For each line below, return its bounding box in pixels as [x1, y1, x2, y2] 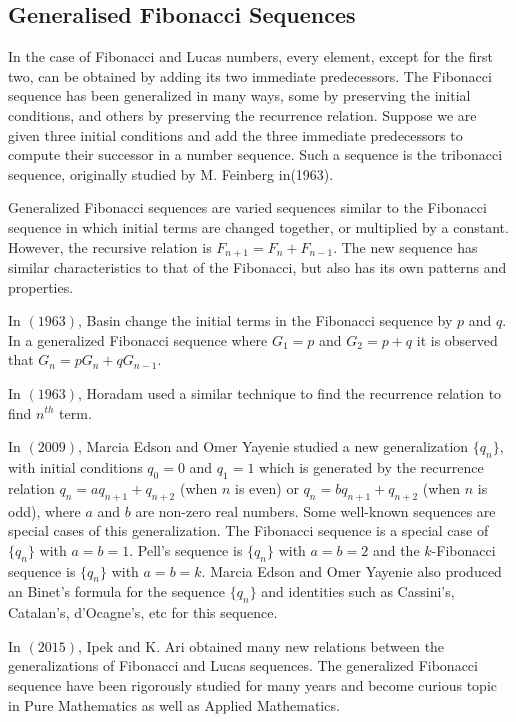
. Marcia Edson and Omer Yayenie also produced [201, 560, 502, 581]
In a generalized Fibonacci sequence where [8, 329, 268, 350]
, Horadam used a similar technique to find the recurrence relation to [77, 382, 502, 403]
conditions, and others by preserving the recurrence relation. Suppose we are [8, 104, 477, 125]
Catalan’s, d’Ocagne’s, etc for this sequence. [8, 602, 278, 623]
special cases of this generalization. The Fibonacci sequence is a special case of [8, 520, 489, 541]
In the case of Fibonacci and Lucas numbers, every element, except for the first [8, 46, 493, 67]
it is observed [416, 329, 498, 350]
